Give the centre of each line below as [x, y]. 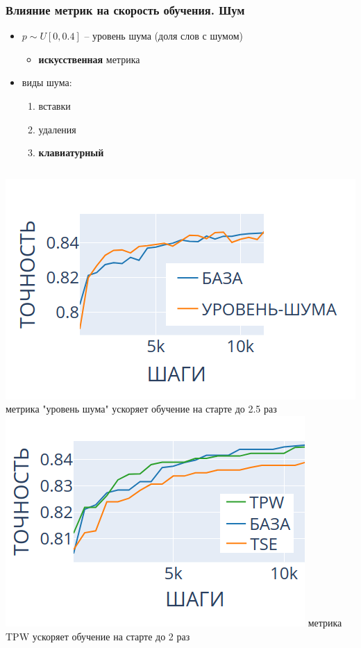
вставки [54, 106]
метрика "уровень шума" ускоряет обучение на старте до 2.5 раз [141, 409]
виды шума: [47, 82]
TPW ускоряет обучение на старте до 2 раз [98, 636]
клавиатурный [71, 152]
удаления [57, 129]
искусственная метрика [89, 59]
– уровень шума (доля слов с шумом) [163, 36]
